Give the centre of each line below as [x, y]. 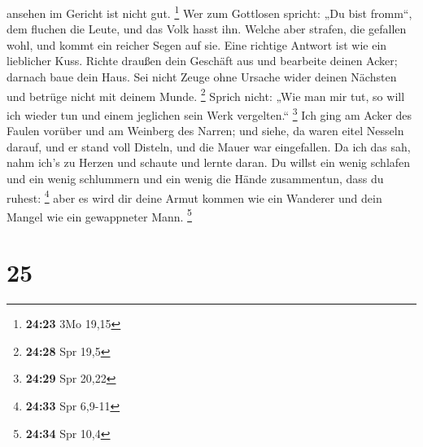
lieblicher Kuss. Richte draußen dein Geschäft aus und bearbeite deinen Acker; [202, 61]
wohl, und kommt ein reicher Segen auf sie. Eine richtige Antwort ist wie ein [197, 44]
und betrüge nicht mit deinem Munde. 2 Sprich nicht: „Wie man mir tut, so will [206, 94]
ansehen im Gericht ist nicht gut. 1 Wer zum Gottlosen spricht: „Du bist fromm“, [209, 12]
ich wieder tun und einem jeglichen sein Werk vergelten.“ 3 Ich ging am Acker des [209, 113]
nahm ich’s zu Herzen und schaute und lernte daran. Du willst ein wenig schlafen [209, 162]
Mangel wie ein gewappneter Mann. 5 [99, 215]
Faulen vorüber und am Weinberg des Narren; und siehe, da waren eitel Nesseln [205, 131]
